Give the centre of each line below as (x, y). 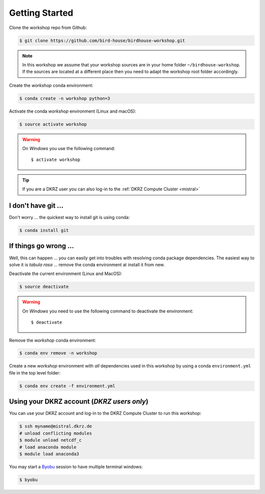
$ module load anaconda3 (49, 454)
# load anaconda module (48, 447)
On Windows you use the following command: (69, 149)
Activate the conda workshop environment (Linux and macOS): (73, 111)
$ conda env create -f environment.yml (67, 386)
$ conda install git (44, 231)
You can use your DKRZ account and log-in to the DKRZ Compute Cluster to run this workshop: (105, 413)
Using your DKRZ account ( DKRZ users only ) (79, 402)
